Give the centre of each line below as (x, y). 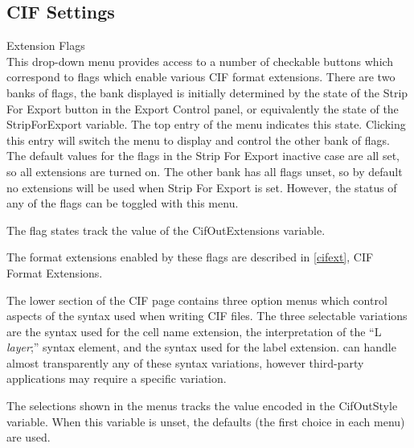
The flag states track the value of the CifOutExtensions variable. (166, 230)
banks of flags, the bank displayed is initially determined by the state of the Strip (207, 92)
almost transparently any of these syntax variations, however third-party (185, 362)
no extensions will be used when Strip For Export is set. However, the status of (202, 187)
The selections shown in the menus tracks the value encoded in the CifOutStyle (202, 406)
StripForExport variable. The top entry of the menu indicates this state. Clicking (206, 124)
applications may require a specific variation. (117, 378)
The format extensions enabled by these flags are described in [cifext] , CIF (190, 257)
